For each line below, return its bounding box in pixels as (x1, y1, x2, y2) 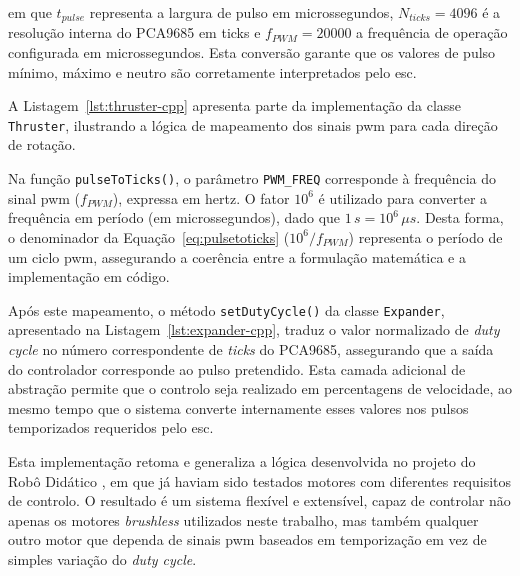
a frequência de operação (356, 22, 508, 43)
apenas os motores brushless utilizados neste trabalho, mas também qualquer (8, 509, 479, 530)
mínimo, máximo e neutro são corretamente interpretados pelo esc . (8, 61, 417, 82)
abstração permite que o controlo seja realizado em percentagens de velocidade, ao (8, 378, 512, 399)
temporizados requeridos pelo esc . (8, 417, 214, 438)
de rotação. (8, 134, 76, 155)
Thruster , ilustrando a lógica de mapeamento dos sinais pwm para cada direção (8, 114, 498, 135)
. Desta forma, (416, 207, 504, 228)
